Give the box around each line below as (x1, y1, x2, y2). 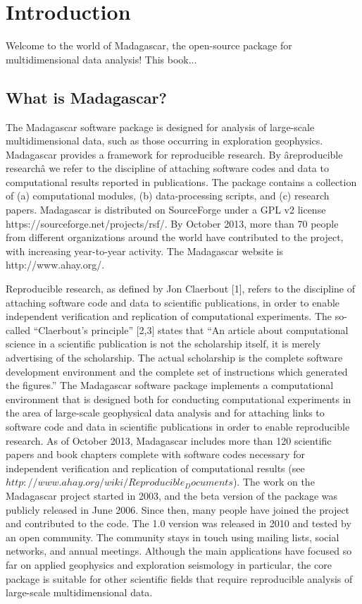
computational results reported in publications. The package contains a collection (6, 174, 357, 189)
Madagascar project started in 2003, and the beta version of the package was (6, 488, 338, 503)
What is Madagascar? (6, 86, 167, 108)
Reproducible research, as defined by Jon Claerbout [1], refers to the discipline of (6, 281, 356, 296)
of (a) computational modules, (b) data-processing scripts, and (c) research (6, 188, 330, 203)
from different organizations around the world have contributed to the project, (6, 230, 344, 245)
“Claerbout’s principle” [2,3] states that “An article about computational (33, 322, 349, 337)
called (6, 322, 30, 337)
